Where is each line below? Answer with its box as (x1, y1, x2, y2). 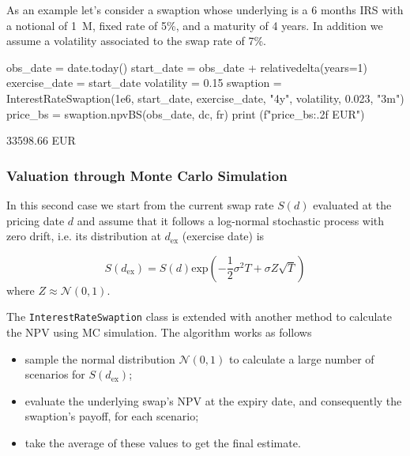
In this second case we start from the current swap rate (6, 196, 274, 213)
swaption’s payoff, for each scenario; (24, 408, 199, 424)
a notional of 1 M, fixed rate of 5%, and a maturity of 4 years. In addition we (6, 17, 383, 33)
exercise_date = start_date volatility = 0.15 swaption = (6, 74, 282, 91)
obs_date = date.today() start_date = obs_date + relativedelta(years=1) (6, 58, 367, 75)
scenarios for (24, 366, 85, 383)
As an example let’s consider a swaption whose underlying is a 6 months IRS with (6, 2, 404, 17)
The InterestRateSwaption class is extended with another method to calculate (6, 308, 392, 325)
